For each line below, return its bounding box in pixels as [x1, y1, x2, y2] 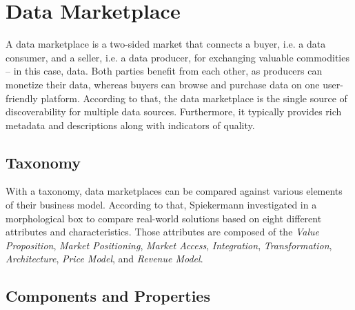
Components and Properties [6, 285, 210, 307]
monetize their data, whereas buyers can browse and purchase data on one [6, 77, 320, 91]
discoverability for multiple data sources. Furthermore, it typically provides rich [6, 104, 342, 119]
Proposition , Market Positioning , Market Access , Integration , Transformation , [6, 238, 332, 252]
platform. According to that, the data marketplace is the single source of [41, 90, 347, 105]
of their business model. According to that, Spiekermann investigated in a [6, 197, 317, 212]
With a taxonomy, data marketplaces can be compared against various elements [6, 184, 343, 198]
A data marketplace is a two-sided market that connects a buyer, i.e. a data [6, 37, 326, 51]
